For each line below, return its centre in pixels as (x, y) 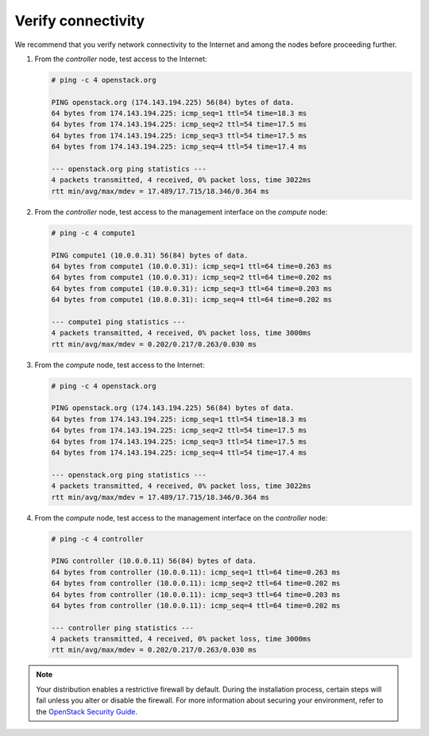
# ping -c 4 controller (98, 539)
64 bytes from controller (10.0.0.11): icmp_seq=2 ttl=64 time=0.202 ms (196, 583)
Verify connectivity (80, 21)
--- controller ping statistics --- (123, 628)
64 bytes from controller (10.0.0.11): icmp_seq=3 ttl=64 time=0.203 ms (196, 595)
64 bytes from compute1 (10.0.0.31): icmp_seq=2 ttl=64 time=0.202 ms (192, 277)
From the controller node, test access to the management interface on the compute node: (181, 211)
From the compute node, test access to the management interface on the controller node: (181, 517)
